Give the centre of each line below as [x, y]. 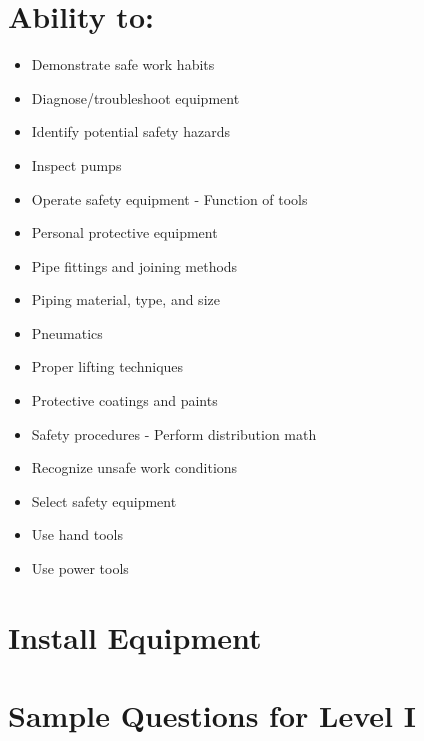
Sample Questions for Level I [212, 715]
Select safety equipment [104, 500]
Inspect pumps [76, 164]
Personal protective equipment [124, 232]
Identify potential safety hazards [130, 131]
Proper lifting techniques [107, 366]
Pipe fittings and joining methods [134, 265]
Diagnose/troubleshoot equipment [135, 97]
